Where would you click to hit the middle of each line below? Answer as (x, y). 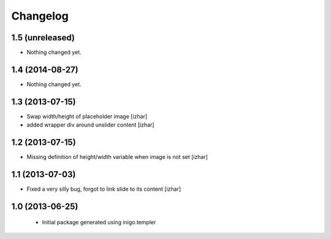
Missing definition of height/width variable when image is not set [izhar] (117, 157)
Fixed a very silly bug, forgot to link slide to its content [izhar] (104, 189)
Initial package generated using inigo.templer (99, 222)
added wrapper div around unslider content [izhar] (90, 125)
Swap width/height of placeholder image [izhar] (87, 116)
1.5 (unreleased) (43, 38)
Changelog (40, 16)
